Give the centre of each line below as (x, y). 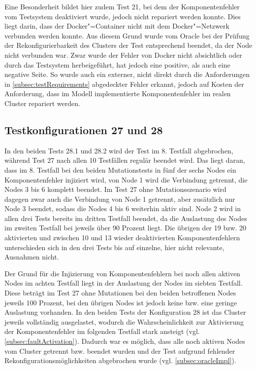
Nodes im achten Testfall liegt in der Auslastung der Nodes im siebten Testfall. (124, 283)
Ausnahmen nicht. (32, 257)
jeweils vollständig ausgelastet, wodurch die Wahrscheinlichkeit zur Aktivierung (124, 321)
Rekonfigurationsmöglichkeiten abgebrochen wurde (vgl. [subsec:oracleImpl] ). (120, 360)
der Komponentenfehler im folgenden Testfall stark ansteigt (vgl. (102, 331)
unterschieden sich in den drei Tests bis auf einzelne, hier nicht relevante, (114, 247)
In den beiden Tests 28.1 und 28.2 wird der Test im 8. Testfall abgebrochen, (119, 150)
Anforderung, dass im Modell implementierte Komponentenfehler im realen (118, 93)
